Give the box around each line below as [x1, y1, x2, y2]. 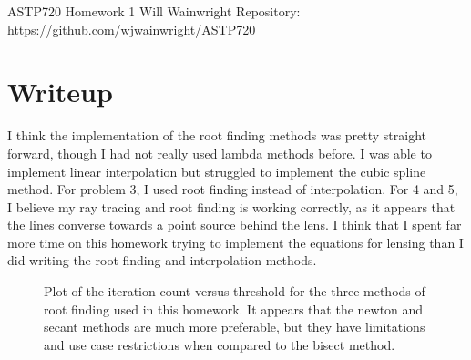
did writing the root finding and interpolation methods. [7, 251, 317, 270]
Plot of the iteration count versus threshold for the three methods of [44, 282, 425, 301]
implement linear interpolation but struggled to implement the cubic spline [7, 161, 426, 180]
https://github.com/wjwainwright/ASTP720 [7, 19, 256, 38]
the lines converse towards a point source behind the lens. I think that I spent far [7, 215, 462, 234]
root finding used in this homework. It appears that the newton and [44, 299, 424, 318]
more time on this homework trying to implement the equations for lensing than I [7, 232, 464, 252]
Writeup [7, 73, 113, 110]
